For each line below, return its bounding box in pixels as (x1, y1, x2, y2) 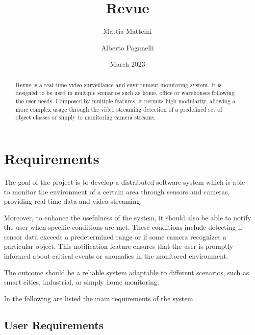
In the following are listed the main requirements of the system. (4, 293, 195, 303)
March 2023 (110, 59, 145, 69)
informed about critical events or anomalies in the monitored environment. (4, 251, 228, 261)
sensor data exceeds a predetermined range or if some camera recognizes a (4, 231, 227, 241)
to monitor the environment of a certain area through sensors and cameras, (4, 186, 230, 196)
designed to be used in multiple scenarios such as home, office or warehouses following (15, 89, 235, 97)
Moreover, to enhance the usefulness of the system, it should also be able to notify (4, 212, 251, 222)
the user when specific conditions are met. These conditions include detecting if (4, 222, 242, 232)
